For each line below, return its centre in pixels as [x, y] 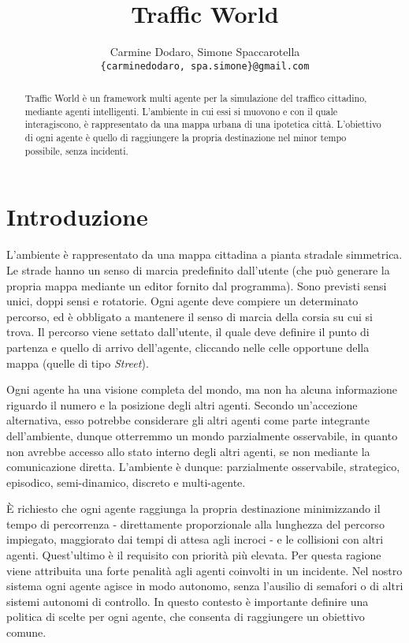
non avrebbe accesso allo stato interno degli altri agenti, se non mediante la [188, 451]
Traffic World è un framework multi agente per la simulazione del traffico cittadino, [196, 98]
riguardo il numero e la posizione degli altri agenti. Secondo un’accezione [182, 404]
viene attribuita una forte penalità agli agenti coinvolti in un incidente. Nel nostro [204, 570]
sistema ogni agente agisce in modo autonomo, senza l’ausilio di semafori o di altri [205, 586]
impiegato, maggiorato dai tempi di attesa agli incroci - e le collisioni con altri [195, 539]
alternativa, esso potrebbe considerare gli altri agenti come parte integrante [188, 420]
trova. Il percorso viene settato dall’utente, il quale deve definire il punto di [188, 332]
